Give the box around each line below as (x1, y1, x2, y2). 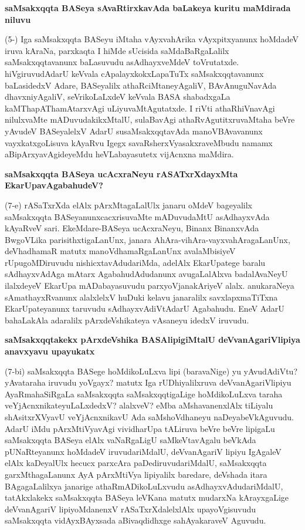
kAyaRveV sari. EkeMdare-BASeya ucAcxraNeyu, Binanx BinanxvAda (5, 222, 259, 234)
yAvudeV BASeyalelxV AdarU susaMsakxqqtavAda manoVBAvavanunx (5, 124, 263, 137)
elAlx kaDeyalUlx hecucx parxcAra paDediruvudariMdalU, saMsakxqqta (5, 457, 267, 469)
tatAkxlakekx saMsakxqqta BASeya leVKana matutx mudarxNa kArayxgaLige (5, 491, 289, 504)
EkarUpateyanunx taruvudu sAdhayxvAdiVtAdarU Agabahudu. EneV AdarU (5, 302, 284, 315)
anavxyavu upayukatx (5, 345, 95, 357)
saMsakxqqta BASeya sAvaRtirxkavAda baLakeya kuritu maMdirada (5, 2, 291, 13)
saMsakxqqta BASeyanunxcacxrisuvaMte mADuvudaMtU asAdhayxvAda (5, 210, 270, 222)
